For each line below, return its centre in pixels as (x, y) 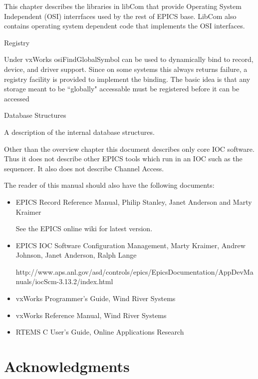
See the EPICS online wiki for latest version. (84, 228)
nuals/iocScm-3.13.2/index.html (64, 281)
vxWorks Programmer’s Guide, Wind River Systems (96, 298)
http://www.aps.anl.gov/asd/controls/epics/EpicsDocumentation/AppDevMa (134, 271)
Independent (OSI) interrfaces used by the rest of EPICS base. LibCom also (120, 16)
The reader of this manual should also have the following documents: (109, 185)
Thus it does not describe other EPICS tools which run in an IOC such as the (123, 159)
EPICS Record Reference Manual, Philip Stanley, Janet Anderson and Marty (134, 201)
